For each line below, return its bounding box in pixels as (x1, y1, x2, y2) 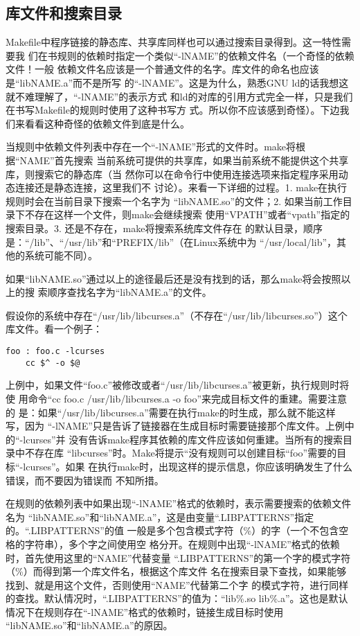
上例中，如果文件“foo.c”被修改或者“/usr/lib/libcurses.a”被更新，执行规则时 (6, 378, 340, 392)
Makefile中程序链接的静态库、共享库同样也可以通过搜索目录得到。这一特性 (6, 35, 341, 49)
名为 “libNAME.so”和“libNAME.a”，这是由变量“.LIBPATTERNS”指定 (6, 509, 314, 524)
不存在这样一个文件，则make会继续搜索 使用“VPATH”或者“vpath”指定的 (24, 207, 350, 222)
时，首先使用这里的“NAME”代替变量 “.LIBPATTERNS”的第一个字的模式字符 (6, 550, 351, 565)
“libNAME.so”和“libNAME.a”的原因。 (6, 618, 173, 633)
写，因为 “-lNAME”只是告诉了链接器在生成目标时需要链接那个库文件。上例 (6, 418, 345, 433)
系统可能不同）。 (24, 248, 98, 263)
